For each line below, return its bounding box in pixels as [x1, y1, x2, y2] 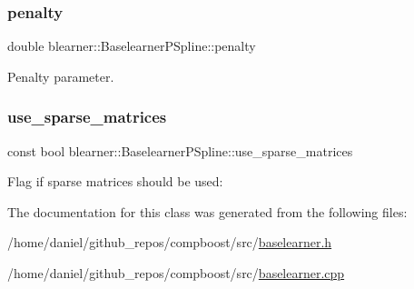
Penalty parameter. [7, 66, 114, 85]
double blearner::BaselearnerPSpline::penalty [7, 36, 256, 55]
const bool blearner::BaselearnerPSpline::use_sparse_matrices [7, 141, 353, 160]
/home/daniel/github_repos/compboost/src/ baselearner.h [7, 233, 332, 252]
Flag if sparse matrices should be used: [7, 172, 223, 191]
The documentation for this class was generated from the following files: [7, 202, 408, 221]
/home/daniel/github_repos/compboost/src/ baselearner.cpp [7, 264, 345, 282]
